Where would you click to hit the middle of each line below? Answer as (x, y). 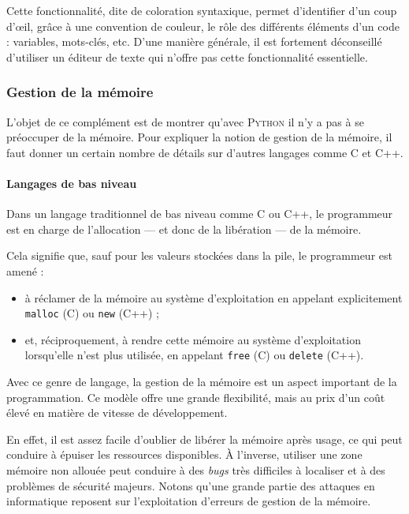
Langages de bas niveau (72, 183)
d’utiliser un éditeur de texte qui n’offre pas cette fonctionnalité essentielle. (187, 56)
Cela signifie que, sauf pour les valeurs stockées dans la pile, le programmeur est (199, 255)
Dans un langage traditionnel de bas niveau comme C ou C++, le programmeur (200, 214)
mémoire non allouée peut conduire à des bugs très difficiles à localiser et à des (196, 470)
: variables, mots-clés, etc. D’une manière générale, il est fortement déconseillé (194, 41)
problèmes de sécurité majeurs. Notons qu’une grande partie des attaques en (191, 485)
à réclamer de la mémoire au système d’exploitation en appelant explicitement (214, 297)
